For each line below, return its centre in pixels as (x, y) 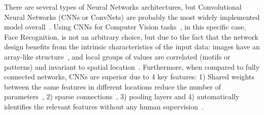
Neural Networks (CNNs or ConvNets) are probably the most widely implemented (132, 17)
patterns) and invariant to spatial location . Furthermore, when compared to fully (132, 66)
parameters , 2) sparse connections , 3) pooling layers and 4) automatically (122, 96)
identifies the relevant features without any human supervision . (104, 106)
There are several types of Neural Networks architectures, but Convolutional (123, 7)
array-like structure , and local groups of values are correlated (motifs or (117, 56)
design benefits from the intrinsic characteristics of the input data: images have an (132, 47)
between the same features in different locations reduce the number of (112, 86)
